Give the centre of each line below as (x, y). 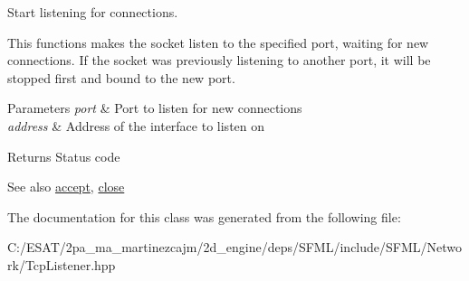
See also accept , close (66, 187)
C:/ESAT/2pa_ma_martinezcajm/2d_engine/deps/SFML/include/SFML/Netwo (235, 247)
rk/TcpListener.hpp (62, 264)
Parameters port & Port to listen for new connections (155, 108)
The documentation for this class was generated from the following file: (204, 216)
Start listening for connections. (93, 12)
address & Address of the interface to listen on (136, 125)
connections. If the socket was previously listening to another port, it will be (219, 60)
